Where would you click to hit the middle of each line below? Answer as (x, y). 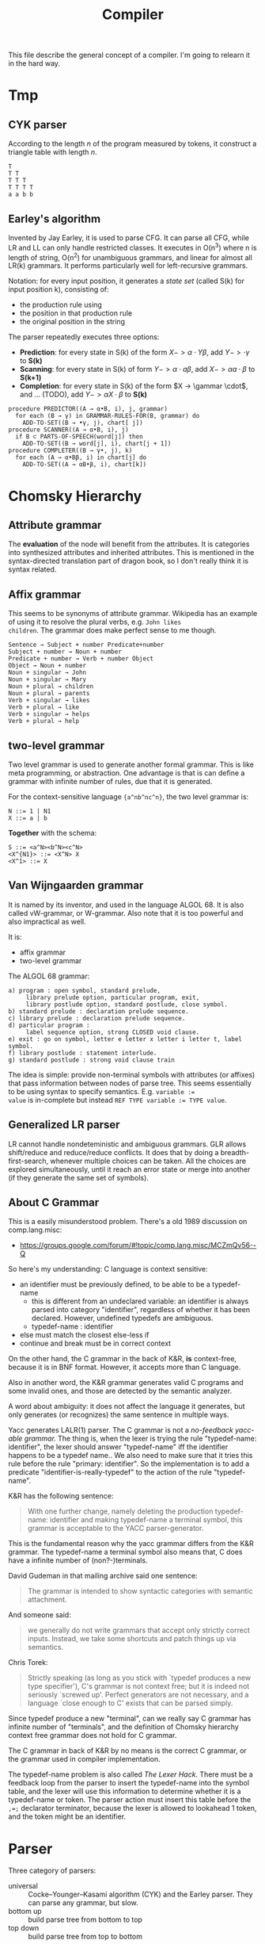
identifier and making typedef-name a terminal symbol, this (146, 1520)
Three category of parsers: (52, 1871)
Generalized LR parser (64, 1125)
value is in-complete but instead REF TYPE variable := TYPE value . (117, 1100)
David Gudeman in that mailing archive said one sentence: (103, 1576)
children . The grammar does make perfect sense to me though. (112, 630)
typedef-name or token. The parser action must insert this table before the (130, 1800)
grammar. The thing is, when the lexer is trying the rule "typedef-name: (140, 1439)
